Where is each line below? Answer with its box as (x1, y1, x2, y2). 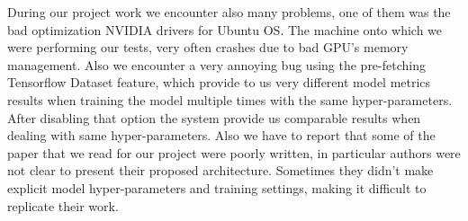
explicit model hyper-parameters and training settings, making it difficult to (7, 178, 427, 197)
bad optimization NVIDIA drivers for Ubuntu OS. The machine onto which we (7, 20, 443, 39)
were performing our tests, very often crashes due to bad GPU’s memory (7, 38, 409, 57)
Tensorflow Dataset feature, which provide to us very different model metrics (7, 73, 431, 92)
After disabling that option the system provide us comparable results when (7, 108, 421, 127)
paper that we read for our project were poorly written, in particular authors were (7, 143, 461, 162)
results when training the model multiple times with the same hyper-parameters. (7, 90, 453, 109)
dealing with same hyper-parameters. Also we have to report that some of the (7, 126, 436, 145)
